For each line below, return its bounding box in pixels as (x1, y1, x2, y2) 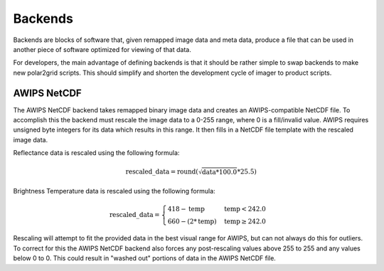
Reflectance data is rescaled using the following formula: (13, 149, 180, 157)
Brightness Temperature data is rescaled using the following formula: (13, 187, 216, 196)
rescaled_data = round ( (125, 168, 198, 176)
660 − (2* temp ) (167, 217, 217, 225)
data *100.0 (201, 168, 238, 176)
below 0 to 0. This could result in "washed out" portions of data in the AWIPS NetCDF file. (13, 254, 277, 262)
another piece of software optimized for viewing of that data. (13, 45, 191, 53)
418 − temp (167, 205, 206, 213)
